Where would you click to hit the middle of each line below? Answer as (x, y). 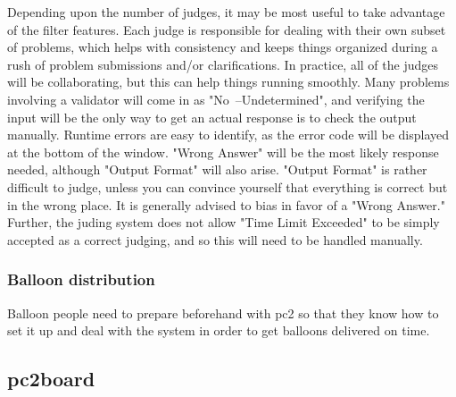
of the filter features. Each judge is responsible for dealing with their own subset (227, 29)
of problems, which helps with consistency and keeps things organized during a (223, 47)
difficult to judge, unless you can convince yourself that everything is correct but (228, 186)
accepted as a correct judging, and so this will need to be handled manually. (215, 239)
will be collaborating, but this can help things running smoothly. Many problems (228, 82)
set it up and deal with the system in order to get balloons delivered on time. (219, 330)
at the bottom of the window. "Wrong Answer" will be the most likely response (223, 152)
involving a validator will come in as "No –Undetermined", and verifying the (216, 99)
